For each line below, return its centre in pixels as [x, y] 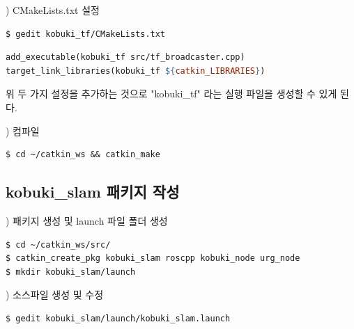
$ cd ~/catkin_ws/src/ [58, 244]
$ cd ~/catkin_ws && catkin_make [83, 155]
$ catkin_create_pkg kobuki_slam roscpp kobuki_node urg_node [153, 258]
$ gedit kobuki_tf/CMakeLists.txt [86, 34]
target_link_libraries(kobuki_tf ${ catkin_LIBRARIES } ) [136, 71]
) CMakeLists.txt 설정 [53, 10]
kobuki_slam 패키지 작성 [93, 192]
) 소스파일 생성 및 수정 [55, 295]
